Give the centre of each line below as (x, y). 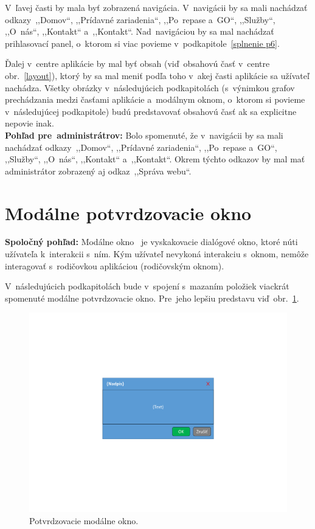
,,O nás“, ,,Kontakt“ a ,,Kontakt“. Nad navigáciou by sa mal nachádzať (140, 31)
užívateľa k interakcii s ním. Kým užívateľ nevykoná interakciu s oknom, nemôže (157, 254)
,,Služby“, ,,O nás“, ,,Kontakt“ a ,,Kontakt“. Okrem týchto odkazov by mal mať (155, 159)
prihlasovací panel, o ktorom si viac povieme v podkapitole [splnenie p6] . (142, 43)
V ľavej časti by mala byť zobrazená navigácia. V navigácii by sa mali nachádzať (156, 7)
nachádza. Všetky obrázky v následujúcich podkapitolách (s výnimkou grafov (150, 87)
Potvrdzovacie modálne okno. (84, 520)
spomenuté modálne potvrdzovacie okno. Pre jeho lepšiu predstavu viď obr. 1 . (152, 298)
